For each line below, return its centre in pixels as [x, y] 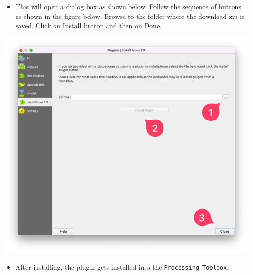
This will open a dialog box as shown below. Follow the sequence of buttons [128, 6]
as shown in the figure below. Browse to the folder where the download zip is [130, 16]
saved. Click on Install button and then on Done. [88, 26]
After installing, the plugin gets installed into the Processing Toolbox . [122, 266]
